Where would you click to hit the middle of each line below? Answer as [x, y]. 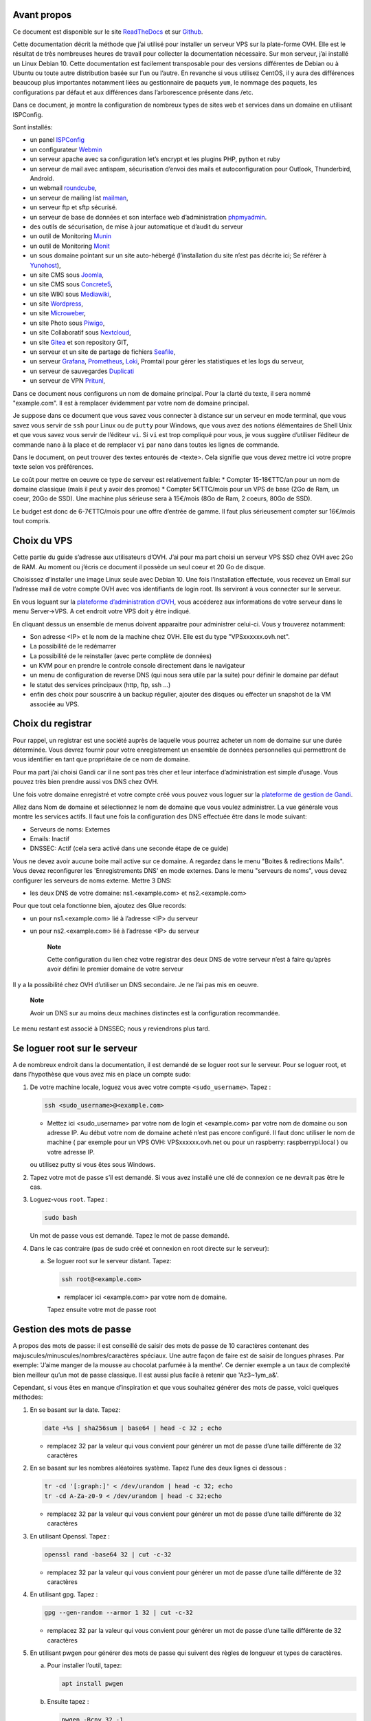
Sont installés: [33, 127]
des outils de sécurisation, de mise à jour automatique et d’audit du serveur [136, 226]
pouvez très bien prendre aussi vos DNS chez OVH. [86, 782]
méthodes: [28, 1397]
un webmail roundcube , [63, 188]
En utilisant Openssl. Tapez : [70, 1536]
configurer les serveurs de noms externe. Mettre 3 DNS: [92, 880]
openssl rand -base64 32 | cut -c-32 [108, 1554]
